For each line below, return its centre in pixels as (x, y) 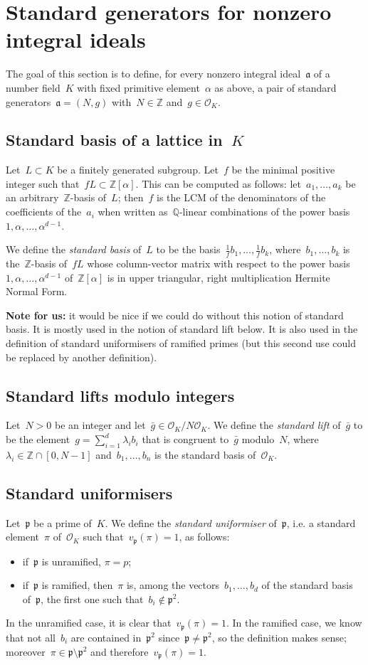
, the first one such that (92, 598)
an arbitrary (32, 197)
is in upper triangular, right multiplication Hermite (219, 277)
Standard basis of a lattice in (114, 140)
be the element (38, 439)
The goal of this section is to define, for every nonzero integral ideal (153, 74)
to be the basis (188, 249)
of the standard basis (307, 585)
